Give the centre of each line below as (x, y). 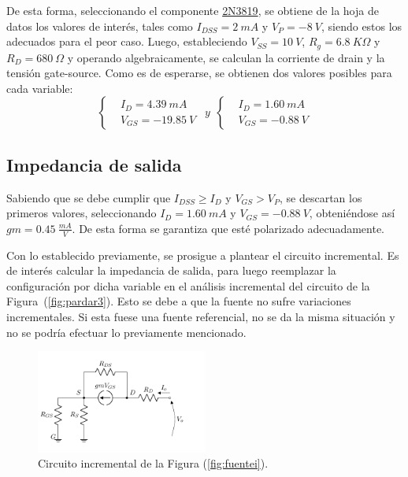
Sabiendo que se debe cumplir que (89, 197)
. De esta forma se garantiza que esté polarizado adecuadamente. (228, 228)
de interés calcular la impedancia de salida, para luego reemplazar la (171, 270)
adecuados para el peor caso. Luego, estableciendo (127, 41)
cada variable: (40, 88)
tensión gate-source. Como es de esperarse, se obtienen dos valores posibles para (199, 73)
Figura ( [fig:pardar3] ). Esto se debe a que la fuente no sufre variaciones (179, 301)
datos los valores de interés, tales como (100, 26)
